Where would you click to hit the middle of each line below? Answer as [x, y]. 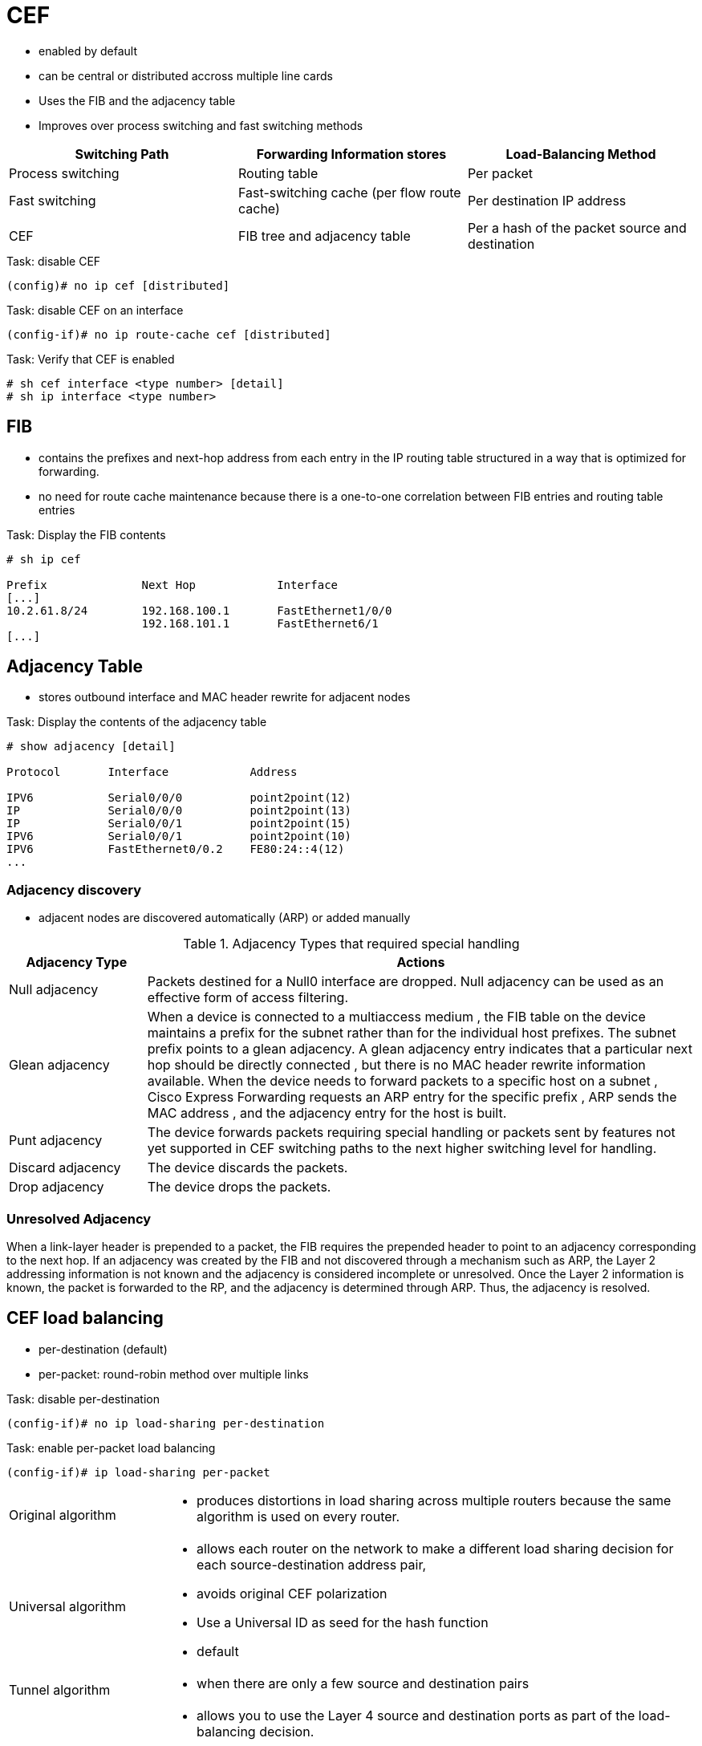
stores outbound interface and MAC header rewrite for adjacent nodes [225, 697]
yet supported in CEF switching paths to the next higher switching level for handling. [402, 1149]
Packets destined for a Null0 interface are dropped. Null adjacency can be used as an [406, 982]
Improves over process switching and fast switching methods [201, 125]
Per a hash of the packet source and [577, 227]
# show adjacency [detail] [91, 747]
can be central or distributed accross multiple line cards [186, 75]
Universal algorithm [68, 1606]
